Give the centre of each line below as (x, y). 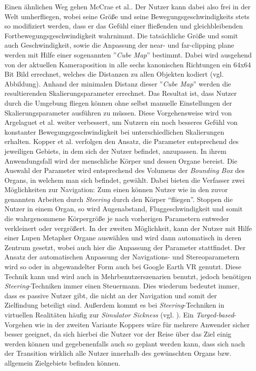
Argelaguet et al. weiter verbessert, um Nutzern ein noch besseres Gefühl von (121, 122)
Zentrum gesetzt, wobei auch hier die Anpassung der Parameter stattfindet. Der (125, 247)
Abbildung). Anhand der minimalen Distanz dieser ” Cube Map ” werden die (118, 83)
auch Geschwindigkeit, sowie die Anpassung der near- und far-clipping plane (119, 45)
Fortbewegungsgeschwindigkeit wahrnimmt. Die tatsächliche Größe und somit (121, 35)
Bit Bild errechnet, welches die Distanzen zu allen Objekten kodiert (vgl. (114, 74)
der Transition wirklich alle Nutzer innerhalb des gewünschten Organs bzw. (118, 353)
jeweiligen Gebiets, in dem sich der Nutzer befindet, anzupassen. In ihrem (115, 151)
